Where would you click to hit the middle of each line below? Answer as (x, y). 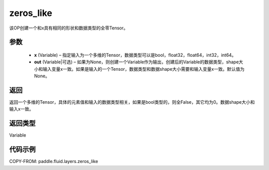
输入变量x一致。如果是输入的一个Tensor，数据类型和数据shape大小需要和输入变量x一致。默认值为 (143, 69)
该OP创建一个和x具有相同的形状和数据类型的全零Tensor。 (68, 28)
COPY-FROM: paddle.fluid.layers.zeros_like (54, 162)
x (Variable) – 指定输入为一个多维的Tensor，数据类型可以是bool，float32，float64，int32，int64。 (135, 55)
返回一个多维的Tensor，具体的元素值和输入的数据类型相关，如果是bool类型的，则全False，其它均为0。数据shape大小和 (132, 102)
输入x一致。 (21, 109)
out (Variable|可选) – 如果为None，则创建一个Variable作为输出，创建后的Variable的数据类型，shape (136, 62)
